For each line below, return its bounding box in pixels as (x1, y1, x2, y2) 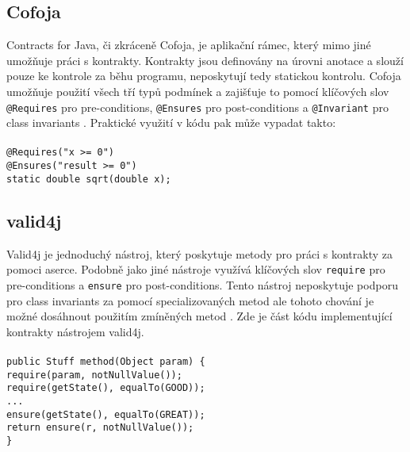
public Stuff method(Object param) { (6, 355, 205, 367)
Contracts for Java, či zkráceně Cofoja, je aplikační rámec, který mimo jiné (6, 36, 371, 53)
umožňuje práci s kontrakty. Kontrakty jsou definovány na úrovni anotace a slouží (6, 52, 404, 68)
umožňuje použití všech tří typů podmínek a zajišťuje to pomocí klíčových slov (6, 82, 389, 99)
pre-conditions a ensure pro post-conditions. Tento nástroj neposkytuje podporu (6, 276, 398, 293)
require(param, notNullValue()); (6, 369, 182, 381)
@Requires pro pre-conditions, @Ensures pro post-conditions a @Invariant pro (6, 98, 389, 115)
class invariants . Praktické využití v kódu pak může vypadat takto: (6, 114, 336, 131)
